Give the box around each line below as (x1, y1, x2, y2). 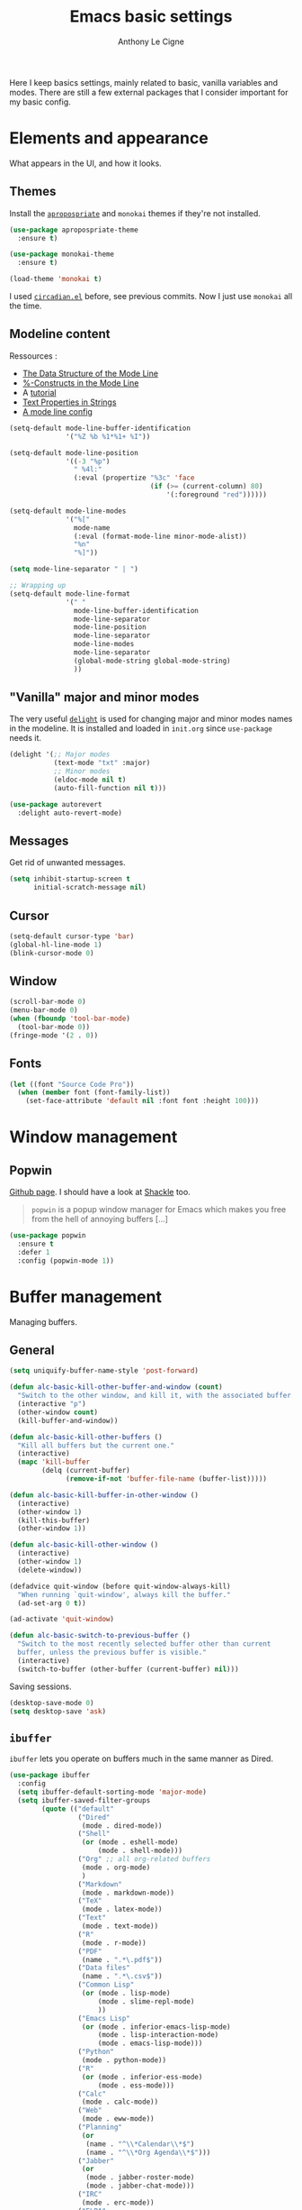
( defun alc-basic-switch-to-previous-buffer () (9, 1631, 191, 1640)
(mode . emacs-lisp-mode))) (97, 2039, 203, 2048)
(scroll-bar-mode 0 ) (9, 998, 87, 1007)
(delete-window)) (17, 1566, 83, 1575)
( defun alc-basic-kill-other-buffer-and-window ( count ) (9, 1383, 223, 1392)
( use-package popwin (9, 1231, 87, 1240)
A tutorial (22, 387, 57, 397)
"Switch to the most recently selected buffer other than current (17, 1639, 271, 1648)
